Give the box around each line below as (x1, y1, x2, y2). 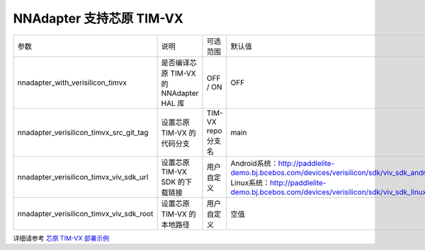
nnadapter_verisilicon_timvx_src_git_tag (17, 127, 149, 137)
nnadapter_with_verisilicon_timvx (17, 78, 127, 88)
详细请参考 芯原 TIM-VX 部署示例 (13, 234, 110, 242)
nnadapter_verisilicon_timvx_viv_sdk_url (17, 172, 149, 181)
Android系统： (230, 158, 279, 168)
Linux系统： (230, 177, 271, 187)
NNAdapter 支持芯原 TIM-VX (13, 11, 183, 26)
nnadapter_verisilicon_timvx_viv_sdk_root (17, 208, 154, 218)
